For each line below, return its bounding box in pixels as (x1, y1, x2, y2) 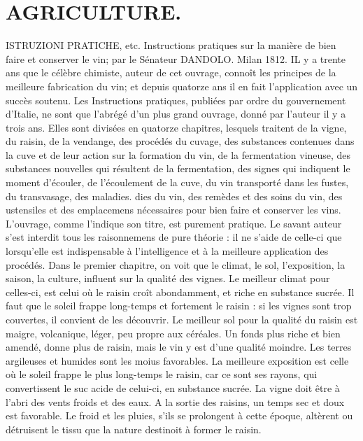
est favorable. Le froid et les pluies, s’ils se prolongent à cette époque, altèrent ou (6, 408, 353, 423)
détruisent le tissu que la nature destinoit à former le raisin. (6, 421, 262, 436)
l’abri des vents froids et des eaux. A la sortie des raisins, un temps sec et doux (6, 394, 345, 409)
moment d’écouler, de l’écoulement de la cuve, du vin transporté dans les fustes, (6, 175, 349, 190)
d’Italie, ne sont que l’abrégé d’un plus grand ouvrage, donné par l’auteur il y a (6, 106, 346, 121)
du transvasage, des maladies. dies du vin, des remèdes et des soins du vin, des (6, 188, 343, 203)
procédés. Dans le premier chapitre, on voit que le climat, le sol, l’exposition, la (6, 257, 346, 272)
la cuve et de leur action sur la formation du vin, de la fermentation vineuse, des (6, 147, 351, 162)
